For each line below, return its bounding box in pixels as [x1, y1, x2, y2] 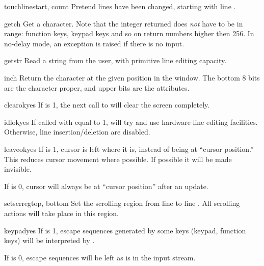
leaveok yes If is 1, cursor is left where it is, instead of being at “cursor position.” [4, 143, 254, 154]
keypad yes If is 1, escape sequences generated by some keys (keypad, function [4, 225, 246, 235]
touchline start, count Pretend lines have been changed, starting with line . [4, 1, 236, 11]
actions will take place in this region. [4, 207, 119, 218]
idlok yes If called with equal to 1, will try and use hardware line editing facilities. [4, 116, 258, 127]
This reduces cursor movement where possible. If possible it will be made [4, 153, 232, 164]
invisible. [4, 164, 32, 174]
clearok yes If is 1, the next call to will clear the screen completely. [4, 99, 210, 110]
